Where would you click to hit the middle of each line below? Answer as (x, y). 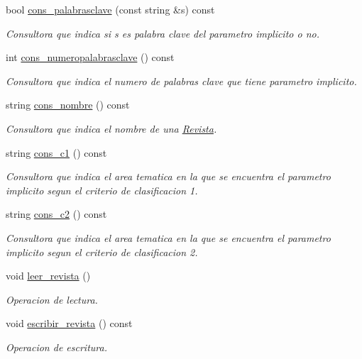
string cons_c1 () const (56, 152)
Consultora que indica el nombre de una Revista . (111, 128)
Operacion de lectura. (52, 299)
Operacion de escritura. (56, 347)
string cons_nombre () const (68, 105)
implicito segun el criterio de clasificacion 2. (102, 252)
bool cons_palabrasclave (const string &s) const (110, 9)
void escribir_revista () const (69, 323)
